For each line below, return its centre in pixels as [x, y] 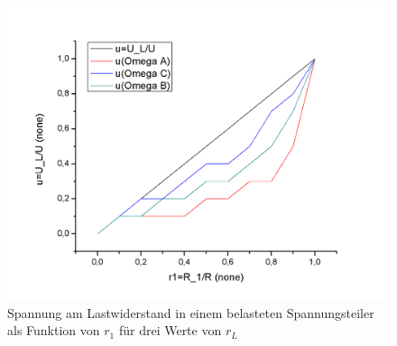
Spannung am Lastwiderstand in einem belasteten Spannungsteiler [191, 312]
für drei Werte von [170, 330]
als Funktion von [54, 330]
